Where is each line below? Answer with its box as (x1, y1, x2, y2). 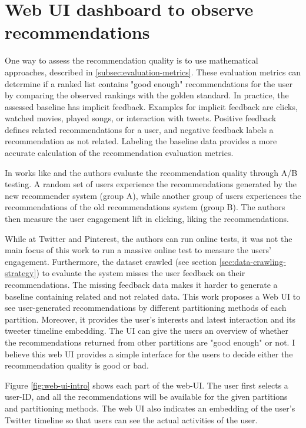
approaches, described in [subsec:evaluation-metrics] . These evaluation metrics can (5, 65, 301, 78)
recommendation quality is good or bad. (5, 359, 149, 371)
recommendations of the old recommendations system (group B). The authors (5, 201, 285, 213)
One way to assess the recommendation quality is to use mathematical (5, 54, 258, 67)
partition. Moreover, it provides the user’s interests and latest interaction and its (5, 313, 295, 325)
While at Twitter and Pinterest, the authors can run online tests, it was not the (5, 232, 292, 244)
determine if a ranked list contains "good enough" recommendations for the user (5, 77, 292, 89)
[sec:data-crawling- (219, 255, 286, 267)
